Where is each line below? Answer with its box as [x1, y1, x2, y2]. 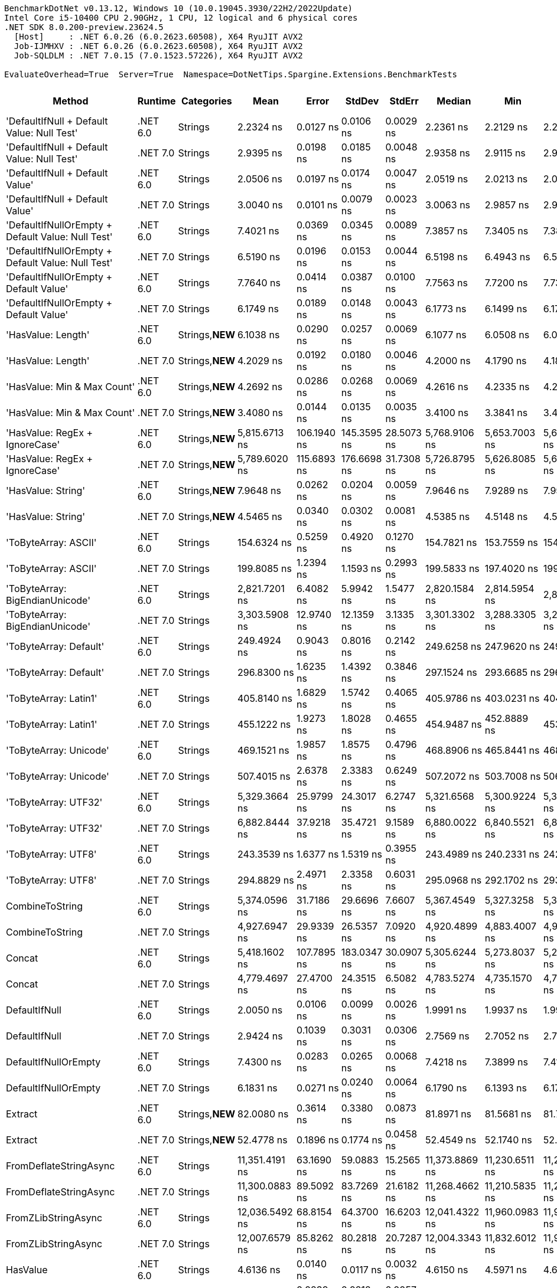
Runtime [137, 95, 176, 107]
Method [53, 95, 89, 107]
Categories [181, 95, 232, 107]
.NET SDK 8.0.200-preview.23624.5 [4, 22, 164, 32]
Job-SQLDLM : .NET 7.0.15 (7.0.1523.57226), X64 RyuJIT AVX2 [14, 51, 303, 60]
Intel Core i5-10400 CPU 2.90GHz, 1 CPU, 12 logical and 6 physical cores [4, 13, 358, 22]
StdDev [345, 95, 379, 107]
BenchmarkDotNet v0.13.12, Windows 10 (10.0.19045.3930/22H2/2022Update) [4, 4, 353, 13]
